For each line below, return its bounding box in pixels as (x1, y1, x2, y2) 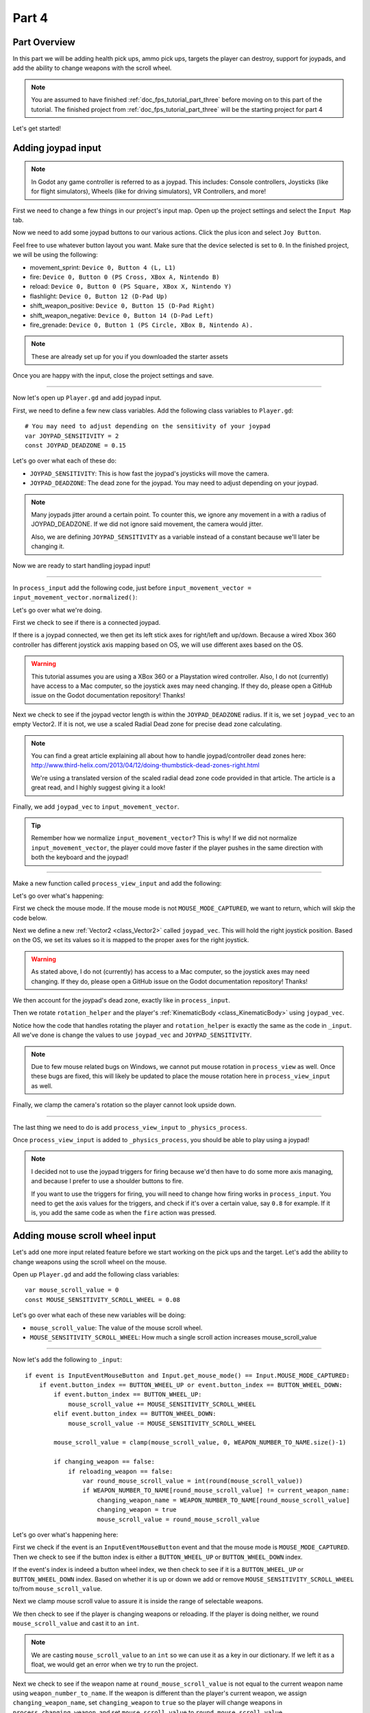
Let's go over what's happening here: (12, 1530, 119, 1538)
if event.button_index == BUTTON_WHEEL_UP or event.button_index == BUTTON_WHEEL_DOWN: (38, 1381, 343, 1389)
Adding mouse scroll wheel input (12, 1230, 156, 1242)
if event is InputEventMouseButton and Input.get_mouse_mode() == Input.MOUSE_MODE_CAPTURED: (25, 1371, 350, 1379)
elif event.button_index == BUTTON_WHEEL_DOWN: (53, 1410, 217, 1418)
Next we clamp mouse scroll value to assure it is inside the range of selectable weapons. (12, 1597, 264, 1605)
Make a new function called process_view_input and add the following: (12, 879, 222, 887)
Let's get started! (12, 124, 62, 133)
